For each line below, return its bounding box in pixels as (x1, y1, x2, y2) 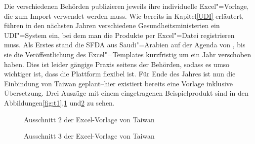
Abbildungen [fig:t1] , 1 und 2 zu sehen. (4, 97, 115, 108)
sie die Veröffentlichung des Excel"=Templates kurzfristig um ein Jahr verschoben (4, 49, 252, 59)
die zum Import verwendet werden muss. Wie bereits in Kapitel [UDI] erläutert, (4, 10, 244, 21)
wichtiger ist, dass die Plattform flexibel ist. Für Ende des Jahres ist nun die (4, 69, 236, 79)
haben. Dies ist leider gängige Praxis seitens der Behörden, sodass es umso (4, 59, 230, 69)
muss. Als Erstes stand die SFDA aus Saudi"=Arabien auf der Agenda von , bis (4, 39, 246, 50)
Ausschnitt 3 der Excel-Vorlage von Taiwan (24, 131, 155, 141)
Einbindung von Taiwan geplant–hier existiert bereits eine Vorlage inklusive (4, 78, 233, 88)
